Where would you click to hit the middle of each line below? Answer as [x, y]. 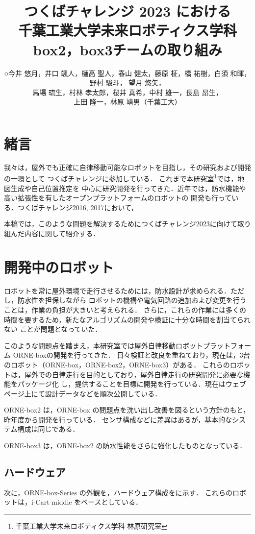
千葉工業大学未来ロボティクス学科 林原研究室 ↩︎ [91, 526]
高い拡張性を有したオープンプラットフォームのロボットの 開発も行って [118, 198]
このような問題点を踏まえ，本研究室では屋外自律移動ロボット [103, 345]
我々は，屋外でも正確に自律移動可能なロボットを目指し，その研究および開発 [127, 167]
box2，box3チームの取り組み [127, 49]
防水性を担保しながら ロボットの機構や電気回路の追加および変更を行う [132, 300]
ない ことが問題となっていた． [53, 329]
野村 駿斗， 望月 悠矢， [127, 83]
